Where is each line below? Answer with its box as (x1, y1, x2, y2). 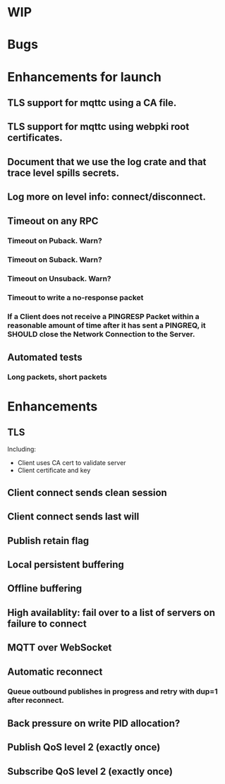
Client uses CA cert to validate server (17, 459, 126, 467)
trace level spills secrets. (7, 167, 120, 179)
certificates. (7, 132, 63, 144)
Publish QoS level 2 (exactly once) (7, 742, 161, 754)
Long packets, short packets (7, 372, 107, 382)
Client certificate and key (17, 466, 91, 475)
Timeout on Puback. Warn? (7, 236, 102, 246)
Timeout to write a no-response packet (7, 293, 144, 303)
